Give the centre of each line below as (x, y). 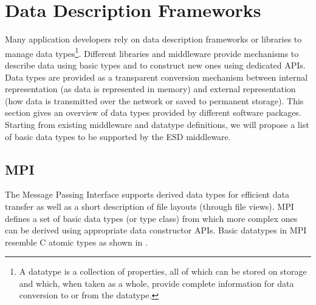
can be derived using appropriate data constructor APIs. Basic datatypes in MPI (156, 230)
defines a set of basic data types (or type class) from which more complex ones (151, 218)
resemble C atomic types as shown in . (76, 242)
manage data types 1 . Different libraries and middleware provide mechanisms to (152, 52)
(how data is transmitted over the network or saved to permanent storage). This (154, 100)
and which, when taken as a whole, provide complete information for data (156, 283)
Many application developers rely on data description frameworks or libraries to (153, 39)
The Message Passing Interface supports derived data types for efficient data (147, 194)
